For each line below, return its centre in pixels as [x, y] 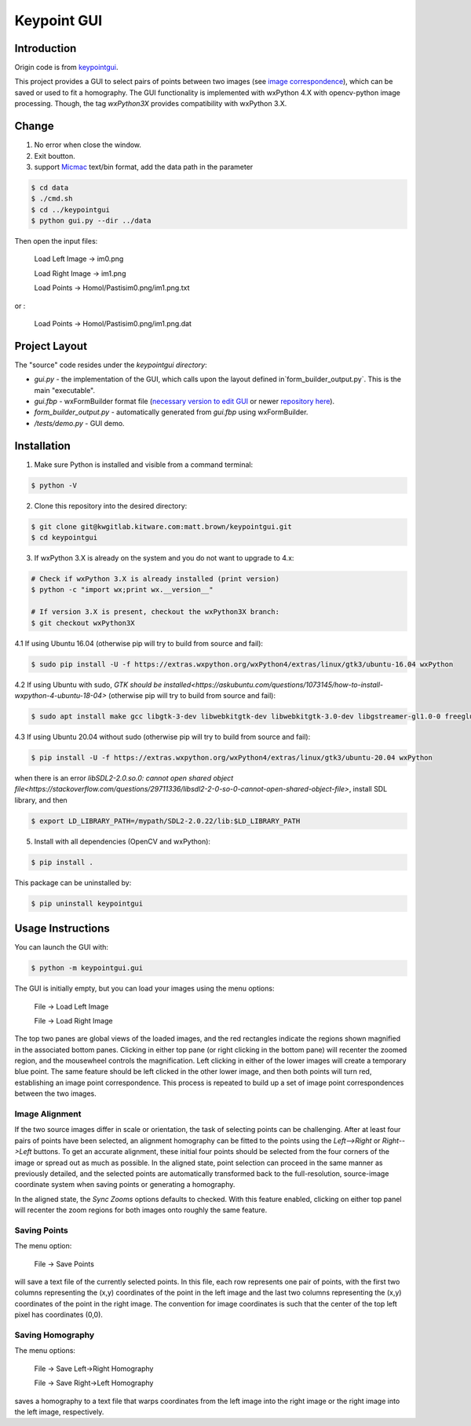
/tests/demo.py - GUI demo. [79, 423]
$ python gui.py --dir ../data [91, 221]
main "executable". [65, 390]
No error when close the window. [88, 145]
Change [34, 126]
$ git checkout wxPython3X [83, 623]
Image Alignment [48, 1114]
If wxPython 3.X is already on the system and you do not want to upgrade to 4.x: [164, 558]
